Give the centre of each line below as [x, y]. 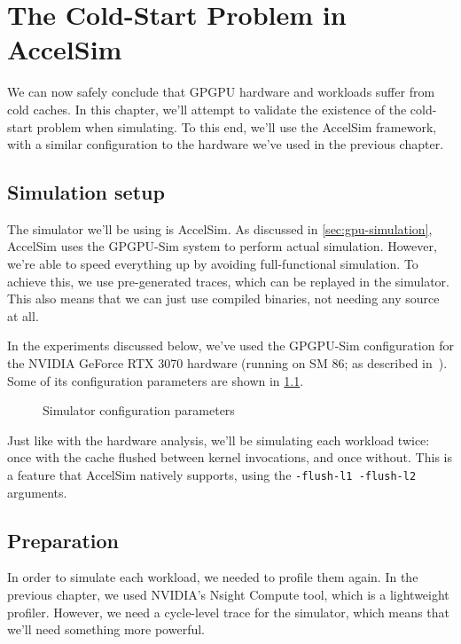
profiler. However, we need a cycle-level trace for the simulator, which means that [228, 612]
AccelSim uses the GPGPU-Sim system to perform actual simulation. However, [222, 246]
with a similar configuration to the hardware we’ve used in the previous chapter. [226, 144]
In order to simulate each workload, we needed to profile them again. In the [213, 577]
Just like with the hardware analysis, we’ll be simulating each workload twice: [219, 440]
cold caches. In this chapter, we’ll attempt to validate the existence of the [207, 109]
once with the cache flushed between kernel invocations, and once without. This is [230, 457]
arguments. [37, 492]
